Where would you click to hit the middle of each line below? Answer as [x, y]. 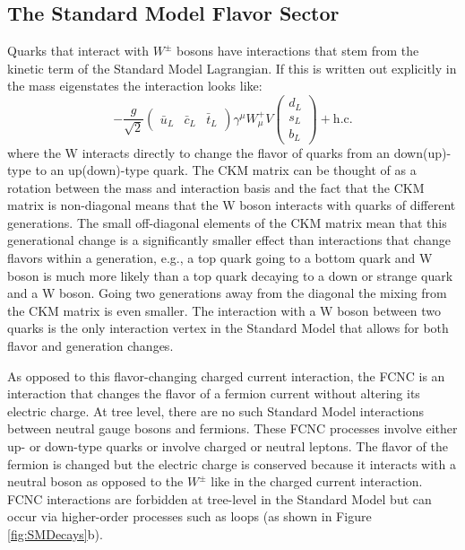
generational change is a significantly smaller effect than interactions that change [229, 240]
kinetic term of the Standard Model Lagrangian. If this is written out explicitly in [232, 68]
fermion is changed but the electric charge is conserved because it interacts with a [232, 463]
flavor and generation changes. [90, 346]
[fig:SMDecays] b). [55, 533]
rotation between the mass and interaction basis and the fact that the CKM [216, 187]
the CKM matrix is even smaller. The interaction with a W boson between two [224, 310]
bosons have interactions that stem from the [298, 51]
